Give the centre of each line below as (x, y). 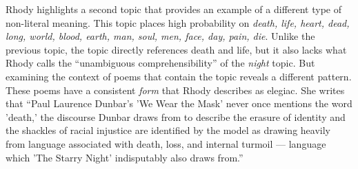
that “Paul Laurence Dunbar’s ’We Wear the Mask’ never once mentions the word (179, 103)
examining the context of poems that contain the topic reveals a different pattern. (179, 76)
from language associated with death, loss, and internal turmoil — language (166, 143)
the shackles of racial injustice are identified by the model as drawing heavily (168, 130)
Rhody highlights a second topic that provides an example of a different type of (174, 9)
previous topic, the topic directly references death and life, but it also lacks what (176, 49)
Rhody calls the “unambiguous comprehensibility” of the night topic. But (160, 63)
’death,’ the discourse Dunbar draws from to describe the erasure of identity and (176, 116)
